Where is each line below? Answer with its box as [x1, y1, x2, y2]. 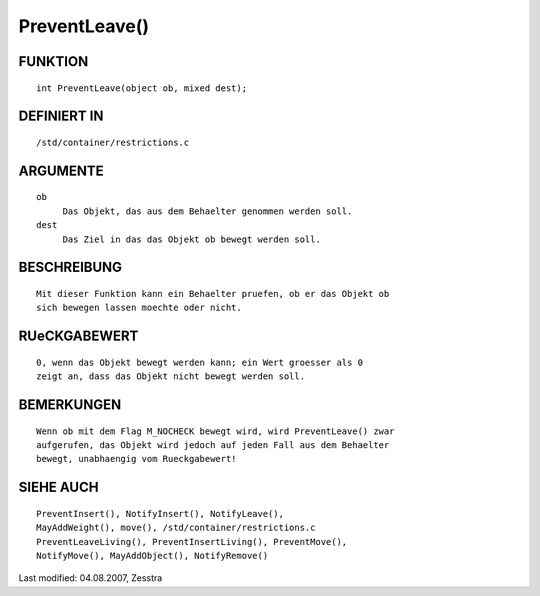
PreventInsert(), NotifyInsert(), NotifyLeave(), [36, 508, 285, 519]
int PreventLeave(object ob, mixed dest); [36, 82, 248, 94]
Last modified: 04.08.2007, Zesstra [18, 572, 163, 584]
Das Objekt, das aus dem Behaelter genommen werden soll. [62, 205, 353, 217]
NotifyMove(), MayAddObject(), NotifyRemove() [36, 550, 269, 561]
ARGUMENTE [18, 162, 104, 179]
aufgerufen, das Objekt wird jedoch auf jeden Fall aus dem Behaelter [36, 439, 390, 450]
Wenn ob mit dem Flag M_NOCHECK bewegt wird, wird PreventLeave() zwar [36, 425, 395, 437]
